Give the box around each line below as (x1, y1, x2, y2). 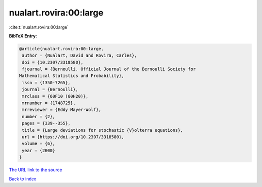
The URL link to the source (9, 167, 63, 173)
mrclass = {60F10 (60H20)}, (22, 93, 89, 99)
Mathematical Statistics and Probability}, (19, 73, 125, 78)
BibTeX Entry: (9, 33, 37, 39)
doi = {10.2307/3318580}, (22, 60, 83, 65)
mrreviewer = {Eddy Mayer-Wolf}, (22, 107, 101, 112)
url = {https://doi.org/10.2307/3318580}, (22, 134, 125, 140)
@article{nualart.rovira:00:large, (19, 46, 104, 51)
